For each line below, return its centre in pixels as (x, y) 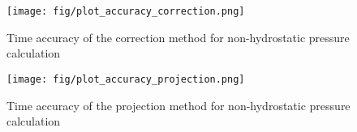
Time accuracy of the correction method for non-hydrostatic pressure (178, 37)
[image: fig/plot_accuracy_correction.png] (126, 11)
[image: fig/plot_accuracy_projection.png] (126, 79)
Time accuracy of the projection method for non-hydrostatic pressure (178, 105)
